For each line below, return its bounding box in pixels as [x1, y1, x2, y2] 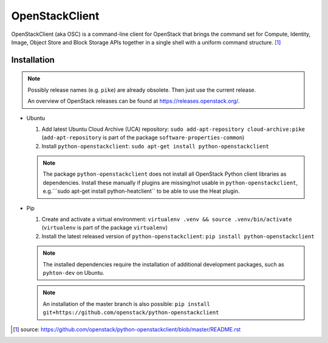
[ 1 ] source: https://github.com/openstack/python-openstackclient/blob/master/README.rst [13, 325, 241, 333]
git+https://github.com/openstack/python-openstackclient [43, 309, 219, 316]
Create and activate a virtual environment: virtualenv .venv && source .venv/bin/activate [41, 216, 292, 223]
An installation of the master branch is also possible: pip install [43, 300, 211, 307]
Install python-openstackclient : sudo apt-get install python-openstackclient [41, 142, 270, 150]
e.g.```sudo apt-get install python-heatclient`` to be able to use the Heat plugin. [43, 187, 240, 195]
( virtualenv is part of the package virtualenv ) [41, 224, 168, 231]
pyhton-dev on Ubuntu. [43, 269, 104, 276]
